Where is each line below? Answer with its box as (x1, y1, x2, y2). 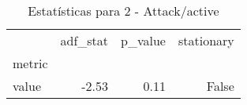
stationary (178, 31, 234, 49)
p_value (121, 31, 166, 49)
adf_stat (60, 31, 109, 49)
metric (13, 54, 48, 72)
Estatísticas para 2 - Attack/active (28, 2, 219, 20)
